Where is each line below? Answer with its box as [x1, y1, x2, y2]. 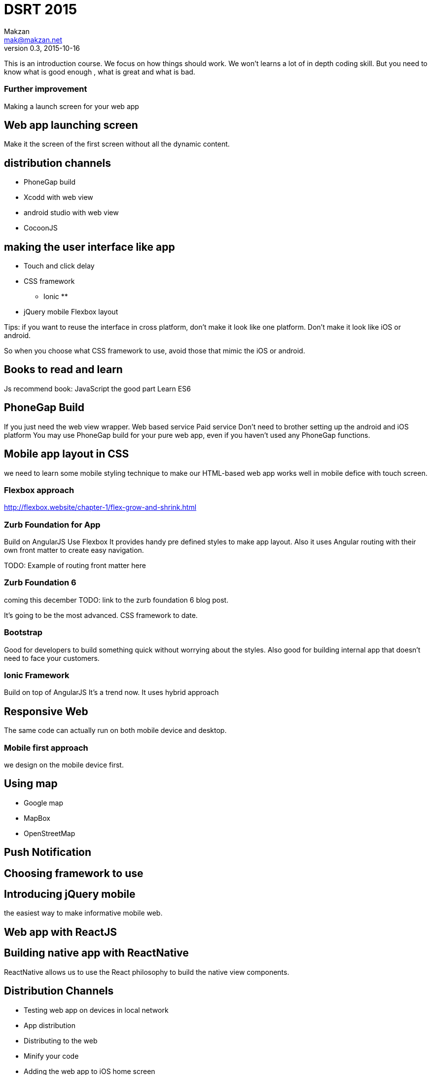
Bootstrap [4, 627, 43, 638]
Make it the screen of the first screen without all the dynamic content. [4, 140, 230, 149]
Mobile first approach [4, 742, 88, 753]
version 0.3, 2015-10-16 [4, 43, 80, 52]
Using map [4, 777, 58, 790]
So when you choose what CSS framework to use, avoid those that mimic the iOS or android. [4, 346, 305, 355]
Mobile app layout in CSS [4, 448, 129, 461]
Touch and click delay [24, 262, 95, 270]
